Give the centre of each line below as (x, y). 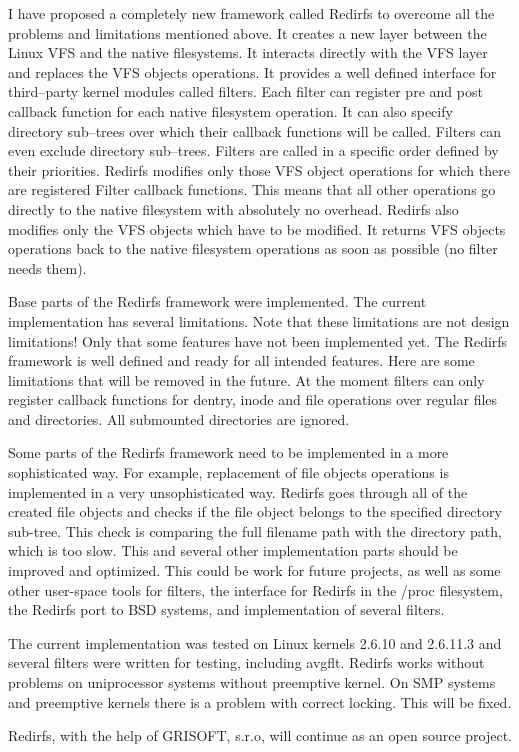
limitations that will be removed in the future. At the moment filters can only (246, 379)
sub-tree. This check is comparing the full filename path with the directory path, (255, 530)
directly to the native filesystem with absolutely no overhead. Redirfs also (233, 208)
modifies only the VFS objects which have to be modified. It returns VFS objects (257, 228)
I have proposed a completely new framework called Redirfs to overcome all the (251, 13)
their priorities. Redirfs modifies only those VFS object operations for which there (259, 169)
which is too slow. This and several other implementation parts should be (233, 550)
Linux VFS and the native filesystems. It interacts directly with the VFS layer (248, 52)
